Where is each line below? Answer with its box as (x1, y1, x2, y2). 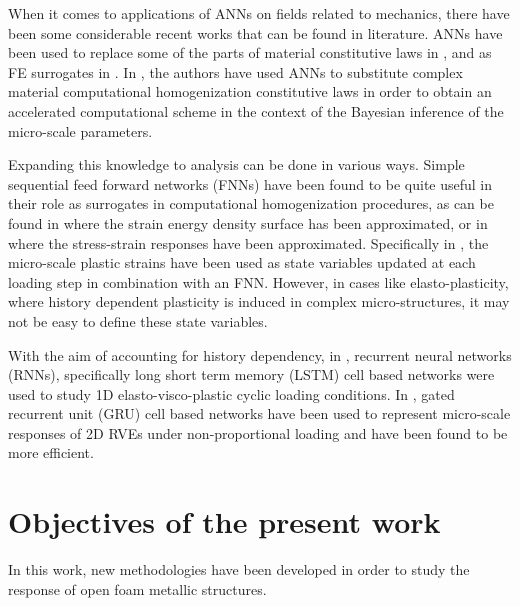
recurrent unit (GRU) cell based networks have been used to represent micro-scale (8, 403, 511, 424)
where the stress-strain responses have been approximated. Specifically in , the (8, 232, 489, 253)
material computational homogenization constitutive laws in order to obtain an (8, 81, 492, 102)
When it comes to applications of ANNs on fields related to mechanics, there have (8, 3, 510, 23)
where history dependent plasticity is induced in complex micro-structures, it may (8, 291, 510, 312)
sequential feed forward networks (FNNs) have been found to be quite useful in (8, 173, 493, 194)
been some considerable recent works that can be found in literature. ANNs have (8, 22, 503, 43)
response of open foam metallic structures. (8, 578, 267, 599)
